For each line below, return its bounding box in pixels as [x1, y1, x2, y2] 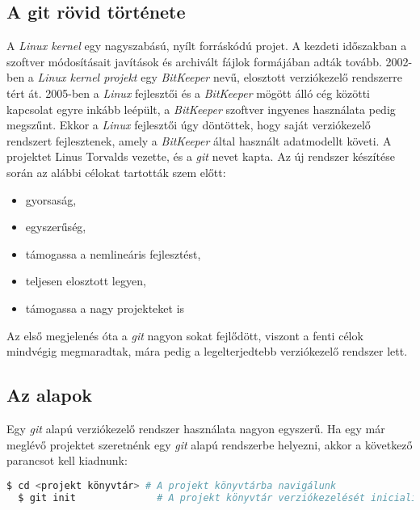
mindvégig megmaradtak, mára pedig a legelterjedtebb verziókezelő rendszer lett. [6, 343, 408, 360]
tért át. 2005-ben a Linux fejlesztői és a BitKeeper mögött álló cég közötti [6, 84, 370, 101]
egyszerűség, [25, 218, 86, 235]
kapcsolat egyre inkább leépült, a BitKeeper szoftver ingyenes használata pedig [6, 100, 396, 117]
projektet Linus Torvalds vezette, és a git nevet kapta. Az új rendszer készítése [6, 148, 395, 165]
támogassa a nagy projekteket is [25, 299, 185, 316]
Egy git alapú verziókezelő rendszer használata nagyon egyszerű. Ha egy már [6, 419, 385, 436]
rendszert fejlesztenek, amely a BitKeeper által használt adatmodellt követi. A [6, 132, 392, 149]
